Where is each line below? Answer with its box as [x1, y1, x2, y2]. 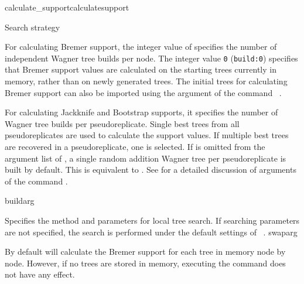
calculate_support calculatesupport [5, 1, 129, 13]
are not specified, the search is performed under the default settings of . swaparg [5, 225, 298, 238]
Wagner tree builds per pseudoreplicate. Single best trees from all [5, 117, 240, 129]
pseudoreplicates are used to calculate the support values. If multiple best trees [5, 129, 289, 141]
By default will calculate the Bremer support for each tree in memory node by [5, 245, 286, 258]
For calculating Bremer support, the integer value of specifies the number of [5, 40, 277, 53]
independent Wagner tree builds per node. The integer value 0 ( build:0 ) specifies [5, 52, 298, 64]
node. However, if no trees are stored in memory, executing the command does [5, 256, 286, 269]
